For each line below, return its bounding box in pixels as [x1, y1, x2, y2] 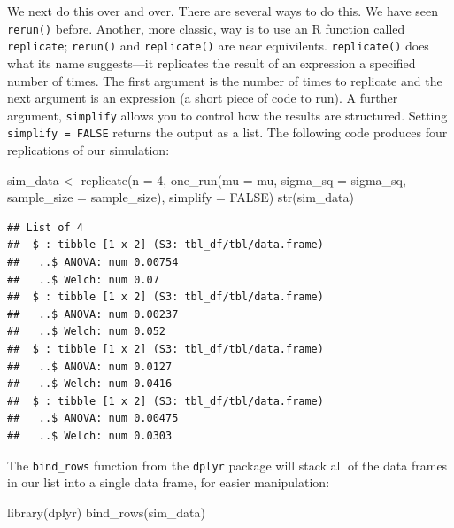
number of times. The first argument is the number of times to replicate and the [7, 71, 442, 89]
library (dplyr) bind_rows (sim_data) [7, 502, 206, 521]
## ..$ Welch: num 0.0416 [7, 377, 173, 391]
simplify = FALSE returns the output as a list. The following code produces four [7, 123, 448, 142]
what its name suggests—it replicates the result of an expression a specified [7, 53, 416, 72]
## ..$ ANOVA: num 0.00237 [7, 307, 179, 321]
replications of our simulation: [7, 141, 170, 159]
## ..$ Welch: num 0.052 [7, 325, 165, 338]
